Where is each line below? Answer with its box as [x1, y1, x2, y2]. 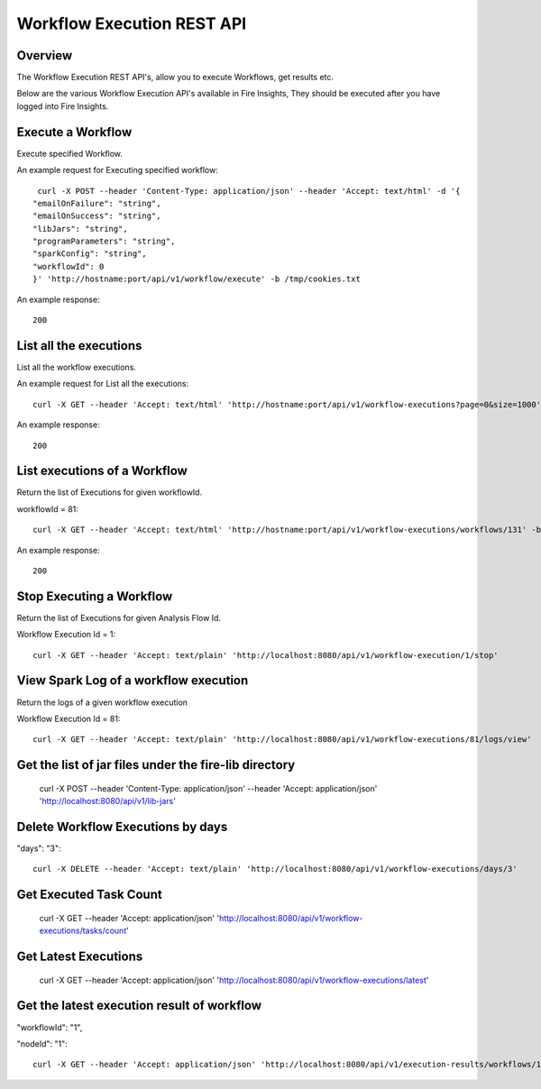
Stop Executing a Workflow [16, 589, 173, 604]
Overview [16, 48, 73, 63]
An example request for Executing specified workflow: [16, 165, 218, 176]
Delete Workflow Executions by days [16, 819, 228, 834]
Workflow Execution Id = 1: [16, 629, 116, 640]
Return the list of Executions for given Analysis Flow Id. [16, 612, 221, 623]
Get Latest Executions [16, 949, 143, 965]
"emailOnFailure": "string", [32, 198, 161, 208]
